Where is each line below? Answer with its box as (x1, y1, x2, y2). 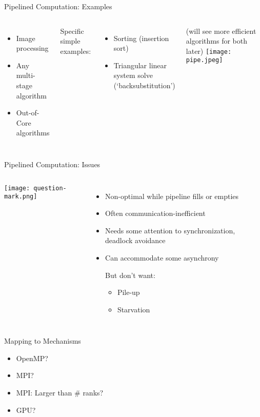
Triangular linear (113, 59, 167, 70)
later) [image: (186, 45, 232, 56)
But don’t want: (105, 269, 155, 280)
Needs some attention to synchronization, (105, 225, 235, 235)
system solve (113, 70, 153, 81)
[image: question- (4, 184, 67, 192)
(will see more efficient (186, 25, 256, 36)
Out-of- (16, 107, 39, 118)
